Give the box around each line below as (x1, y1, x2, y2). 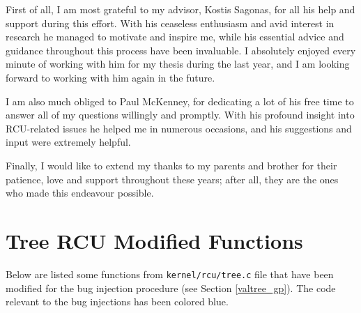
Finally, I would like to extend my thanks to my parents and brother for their (6, 158, 337, 172)
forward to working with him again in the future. (6, 70, 215, 84)
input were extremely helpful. (6, 135, 131, 149)
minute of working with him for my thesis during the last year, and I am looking (6, 56, 350, 71)
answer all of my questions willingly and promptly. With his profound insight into (6, 107, 355, 122)
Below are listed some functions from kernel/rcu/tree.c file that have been (6, 266, 334, 281)
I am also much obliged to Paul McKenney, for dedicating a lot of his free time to (6, 93, 354, 108)
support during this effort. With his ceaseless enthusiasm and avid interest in (6, 15, 335, 30)
